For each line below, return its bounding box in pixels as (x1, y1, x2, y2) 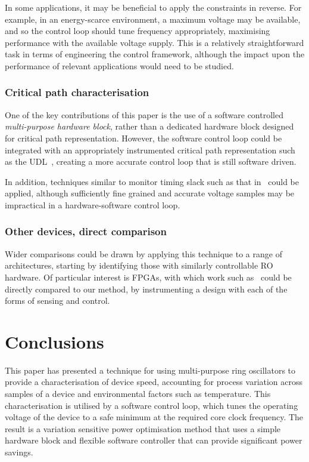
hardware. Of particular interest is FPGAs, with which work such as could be (5, 270, 292, 283)
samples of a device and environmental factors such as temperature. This (5, 387, 271, 400)
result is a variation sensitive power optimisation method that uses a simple (5, 422, 281, 435)
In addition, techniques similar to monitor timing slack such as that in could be (5, 175, 299, 187)
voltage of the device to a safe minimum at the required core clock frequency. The (5, 411, 304, 423)
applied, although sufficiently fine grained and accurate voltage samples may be (5, 187, 295, 199)
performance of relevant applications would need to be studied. (5, 59, 234, 72)
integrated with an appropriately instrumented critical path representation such (5, 143, 295, 156)
